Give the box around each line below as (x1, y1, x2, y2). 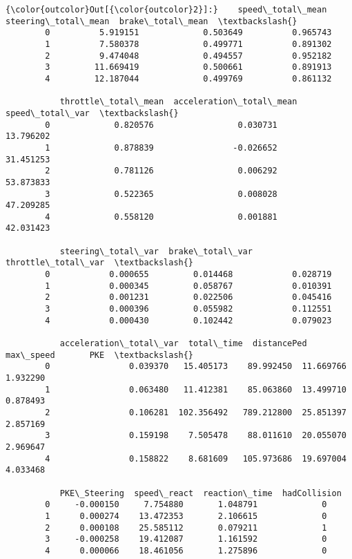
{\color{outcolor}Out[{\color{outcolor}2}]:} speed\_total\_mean (6, 5, 327, 15)
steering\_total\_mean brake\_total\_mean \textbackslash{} (6, 16, 297, 26)
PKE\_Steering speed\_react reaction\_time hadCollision (59, 488, 342, 498)
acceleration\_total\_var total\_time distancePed (59, 339, 307, 349)
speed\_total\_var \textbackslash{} (6, 108, 179, 118)
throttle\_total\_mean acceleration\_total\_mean (59, 97, 297, 107)
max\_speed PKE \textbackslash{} (6, 350, 194, 360)
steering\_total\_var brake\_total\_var (59, 246, 253, 256)
